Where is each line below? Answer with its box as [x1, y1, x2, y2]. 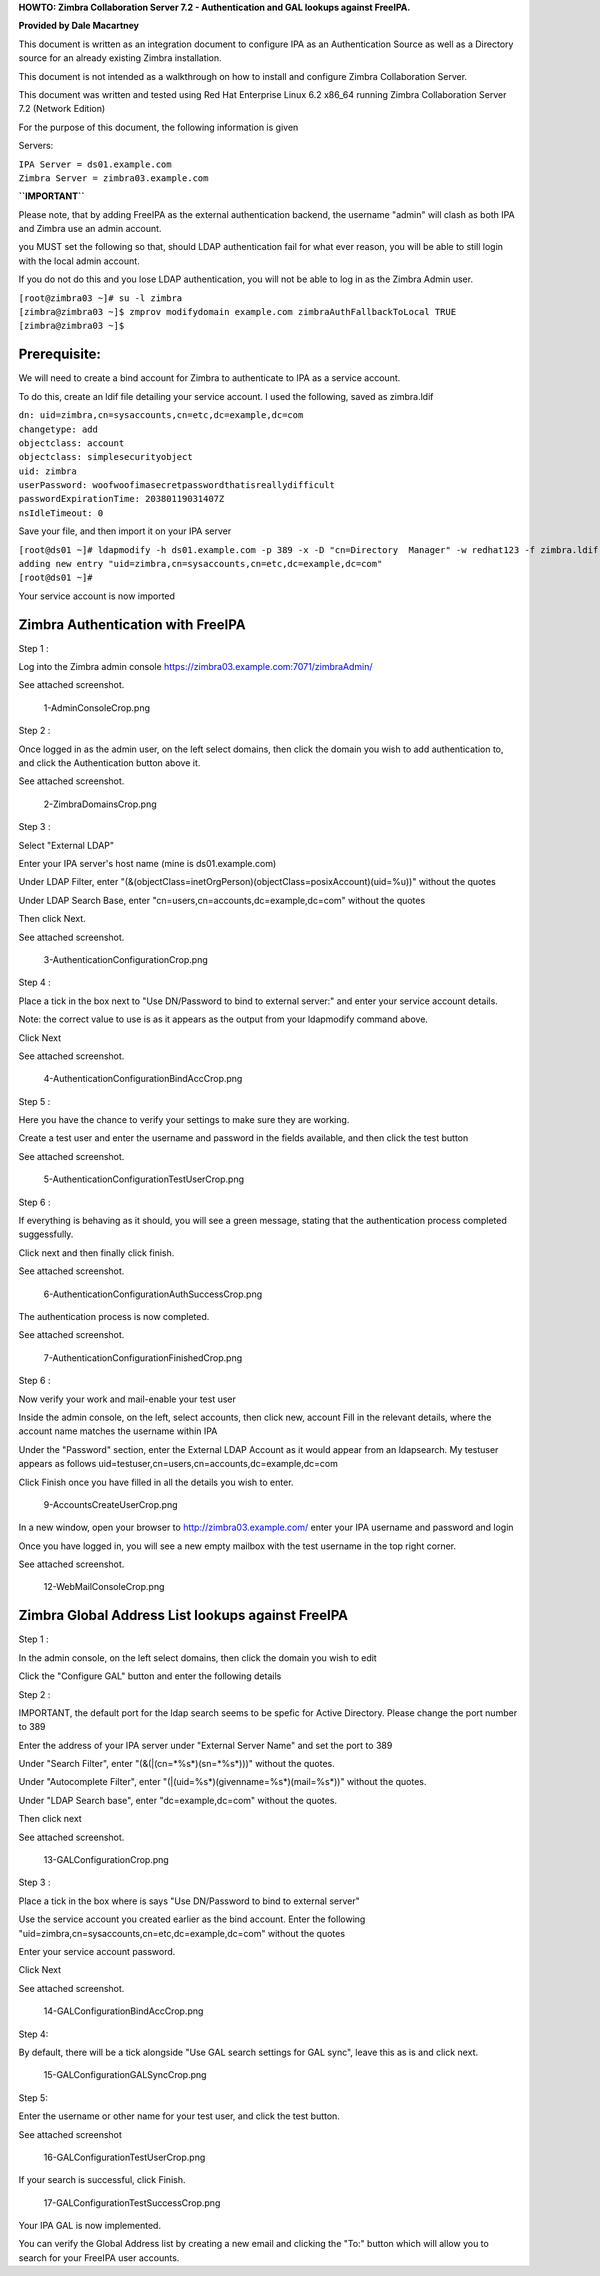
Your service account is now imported [18, 590, 175, 602]
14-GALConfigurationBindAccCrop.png [43, 2005, 204, 2017]
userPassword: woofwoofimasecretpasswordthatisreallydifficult [18, 480, 335, 491]
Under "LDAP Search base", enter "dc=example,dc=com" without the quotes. [18, 1794, 338, 1806]
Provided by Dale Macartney [18, 20, 140, 32]
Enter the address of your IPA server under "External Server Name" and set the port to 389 [18, 1739, 393, 1751]
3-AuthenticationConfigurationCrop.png [43, 953, 209, 965]
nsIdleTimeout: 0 [18, 507, 104, 519]
